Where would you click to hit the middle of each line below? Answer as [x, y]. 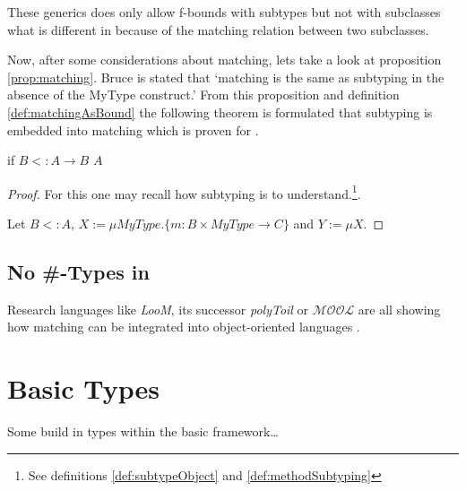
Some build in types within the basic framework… [143, 431]
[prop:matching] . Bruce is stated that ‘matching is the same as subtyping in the [226, 77]
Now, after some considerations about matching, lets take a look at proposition [224, 60]
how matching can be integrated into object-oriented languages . [184, 327]
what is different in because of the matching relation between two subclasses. [218, 29]
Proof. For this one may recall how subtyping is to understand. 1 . [184, 192]
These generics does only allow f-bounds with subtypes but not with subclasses [224, 12]
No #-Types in [78, 271]
